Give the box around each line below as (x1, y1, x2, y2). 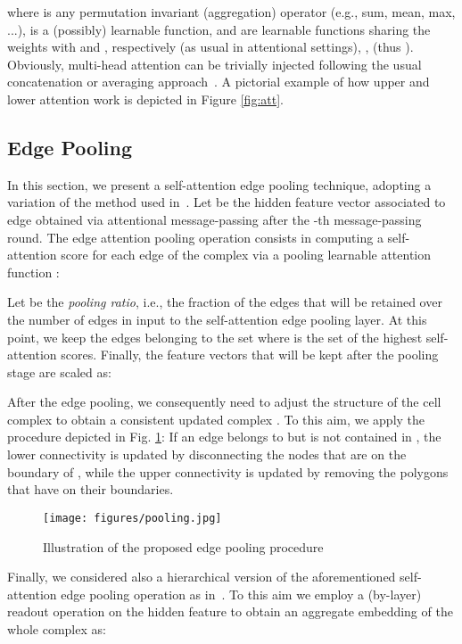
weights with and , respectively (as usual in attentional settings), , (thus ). (7, 37, 414, 56)
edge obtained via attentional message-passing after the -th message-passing (7, 210, 422, 228)
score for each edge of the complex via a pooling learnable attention (61, 245, 432, 264)
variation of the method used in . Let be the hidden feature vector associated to (7, 193, 446, 211)
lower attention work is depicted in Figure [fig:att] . (7, 89, 284, 108)
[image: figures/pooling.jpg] (43, 511, 222, 524)
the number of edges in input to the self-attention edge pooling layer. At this (7, 310, 427, 328)
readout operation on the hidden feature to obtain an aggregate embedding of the (7, 602, 453, 621)
